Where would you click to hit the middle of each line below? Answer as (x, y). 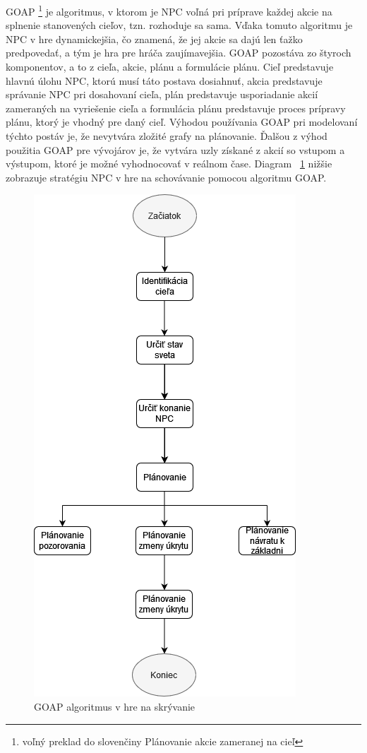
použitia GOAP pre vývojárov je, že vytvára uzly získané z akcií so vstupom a (175, 149)
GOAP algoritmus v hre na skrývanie (115, 706)
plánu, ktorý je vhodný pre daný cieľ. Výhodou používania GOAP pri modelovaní (182, 122)
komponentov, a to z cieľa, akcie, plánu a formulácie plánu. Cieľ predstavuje (170, 67)
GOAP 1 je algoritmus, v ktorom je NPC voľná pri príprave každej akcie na (169, 10)
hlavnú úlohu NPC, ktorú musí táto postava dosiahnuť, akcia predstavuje (164, 80)
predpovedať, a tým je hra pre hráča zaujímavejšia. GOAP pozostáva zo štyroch (179, 53)
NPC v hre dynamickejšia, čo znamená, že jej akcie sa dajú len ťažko (154, 38)
